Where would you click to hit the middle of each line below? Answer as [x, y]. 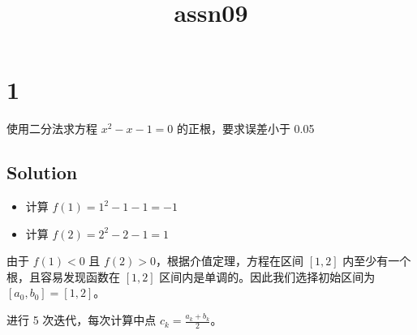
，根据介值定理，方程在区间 [230, 261]
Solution [42, 172]
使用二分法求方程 [52, 129]
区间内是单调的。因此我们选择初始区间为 [267, 276]
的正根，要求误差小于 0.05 [245, 129]
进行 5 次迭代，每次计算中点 [82, 320]
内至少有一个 [377, 261]
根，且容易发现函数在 [63, 276]
